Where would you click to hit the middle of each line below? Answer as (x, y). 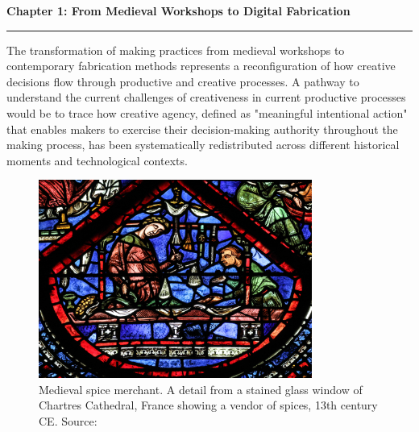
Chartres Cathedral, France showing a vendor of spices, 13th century (208, 405)
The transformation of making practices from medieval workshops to (176, 50)
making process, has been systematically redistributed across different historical (203, 145)
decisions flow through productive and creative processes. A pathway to (183, 81)
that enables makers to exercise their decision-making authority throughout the (202, 129)
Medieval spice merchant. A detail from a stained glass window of (201, 389)
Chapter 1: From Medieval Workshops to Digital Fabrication (178, 10)
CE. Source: (68, 420)
